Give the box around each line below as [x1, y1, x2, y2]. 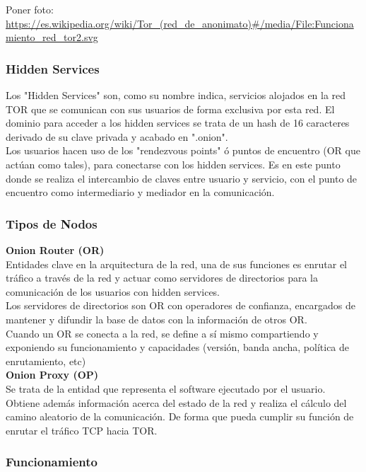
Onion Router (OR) [6, 242, 105, 257]
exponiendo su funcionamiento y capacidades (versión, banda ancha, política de [6, 340, 350, 355]
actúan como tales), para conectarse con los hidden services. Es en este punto [6, 156, 341, 171]
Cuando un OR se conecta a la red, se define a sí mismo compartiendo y [6, 326, 319, 340]
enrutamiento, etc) [6, 353, 86, 368]
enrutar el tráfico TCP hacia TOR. [6, 422, 158, 437]
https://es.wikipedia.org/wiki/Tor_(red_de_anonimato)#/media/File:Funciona [6, 16, 354, 30]
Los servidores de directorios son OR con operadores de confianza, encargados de [6, 298, 356, 313]
